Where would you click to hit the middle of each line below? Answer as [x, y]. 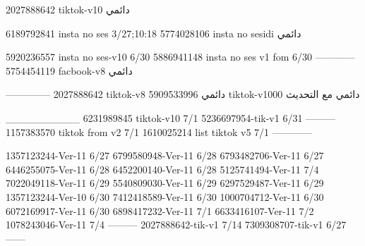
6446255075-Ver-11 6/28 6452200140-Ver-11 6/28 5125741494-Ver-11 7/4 [162, 169]
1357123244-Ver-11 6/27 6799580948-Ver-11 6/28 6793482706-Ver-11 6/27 [165, 155]
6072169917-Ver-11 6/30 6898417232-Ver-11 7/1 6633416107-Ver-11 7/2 [160, 210]
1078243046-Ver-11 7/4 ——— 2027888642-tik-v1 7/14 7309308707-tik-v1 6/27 [176, 225]
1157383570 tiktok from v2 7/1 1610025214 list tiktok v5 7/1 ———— [159, 131]
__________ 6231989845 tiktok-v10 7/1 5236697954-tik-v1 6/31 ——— [171, 117]
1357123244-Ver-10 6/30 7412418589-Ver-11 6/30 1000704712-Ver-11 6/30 [165, 196]
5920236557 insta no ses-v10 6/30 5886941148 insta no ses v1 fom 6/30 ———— [180, 57]
